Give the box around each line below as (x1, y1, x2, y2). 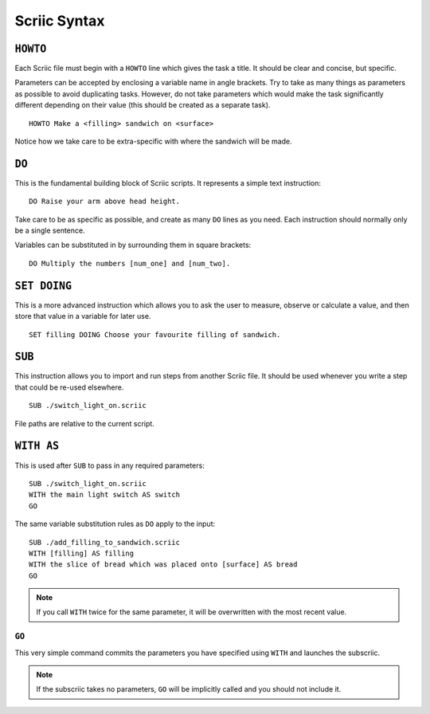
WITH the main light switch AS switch (29, 490, 181, 500)
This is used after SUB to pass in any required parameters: (14, 461, 205, 470)
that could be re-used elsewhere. (14, 382, 124, 392)
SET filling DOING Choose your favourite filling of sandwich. (29, 330, 281, 339)
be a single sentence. (14, 226, 85, 235)
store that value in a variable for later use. (14, 312, 151, 321)
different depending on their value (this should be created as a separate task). (14, 100, 271, 110)
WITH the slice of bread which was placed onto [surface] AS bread (29, 560, 298, 569)
